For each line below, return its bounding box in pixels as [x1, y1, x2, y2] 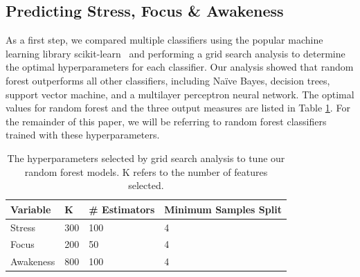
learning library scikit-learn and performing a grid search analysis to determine [6, 46, 345, 60]
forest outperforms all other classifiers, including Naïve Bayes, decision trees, [6, 73, 330, 87]
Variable [10, 202, 51, 216]
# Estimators [89, 202, 155, 216]
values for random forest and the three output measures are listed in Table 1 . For [6, 100, 350, 115]
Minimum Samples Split [164, 202, 282, 216]
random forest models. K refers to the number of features [24, 164, 268, 179]
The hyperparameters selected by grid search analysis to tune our [7, 150, 285, 165]
